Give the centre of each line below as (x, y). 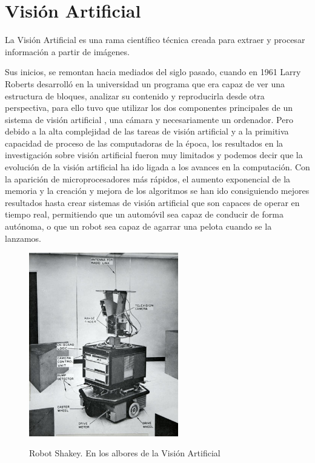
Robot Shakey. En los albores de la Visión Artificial (125, 453)
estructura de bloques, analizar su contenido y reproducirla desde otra (135, 95)
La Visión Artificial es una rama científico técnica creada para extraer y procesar (155, 40)
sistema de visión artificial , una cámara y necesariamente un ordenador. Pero (149, 119)
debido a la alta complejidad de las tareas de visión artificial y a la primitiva (147, 131)
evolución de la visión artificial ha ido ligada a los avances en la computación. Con (157, 167)
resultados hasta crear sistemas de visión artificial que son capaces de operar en (152, 202)
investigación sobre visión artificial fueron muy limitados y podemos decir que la (154, 155)
